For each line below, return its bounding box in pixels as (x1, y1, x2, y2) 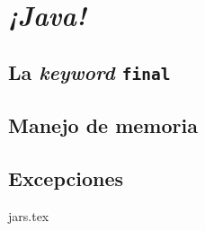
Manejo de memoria (8, 111, 198, 139)
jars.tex (8, 206, 49, 225)
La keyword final (8, 58, 171, 85)
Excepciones (8, 164, 124, 191)
